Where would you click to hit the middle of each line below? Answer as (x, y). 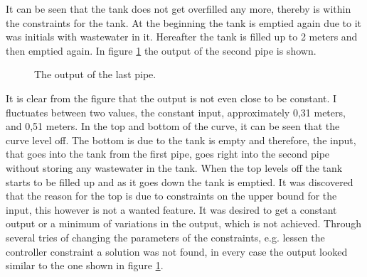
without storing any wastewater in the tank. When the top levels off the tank (174, 167)
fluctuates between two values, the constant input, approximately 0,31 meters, (176, 112)
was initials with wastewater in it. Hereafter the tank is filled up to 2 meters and (182, 37)
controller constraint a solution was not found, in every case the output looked (177, 251)
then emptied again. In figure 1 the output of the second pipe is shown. (161, 50)
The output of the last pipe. (95, 74)
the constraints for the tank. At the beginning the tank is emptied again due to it (184, 22)
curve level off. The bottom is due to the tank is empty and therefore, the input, (181, 140)
